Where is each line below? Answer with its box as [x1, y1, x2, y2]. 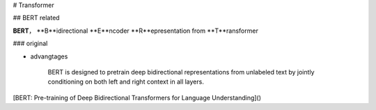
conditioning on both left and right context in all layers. [47, 77, 205, 86]
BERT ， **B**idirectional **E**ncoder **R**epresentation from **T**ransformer [13, 26, 259, 35]
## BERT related [13, 14, 60, 22]
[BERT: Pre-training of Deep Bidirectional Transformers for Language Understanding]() [13, 93, 261, 102]
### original [13, 39, 48, 48]
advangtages [30, 52, 68, 61]
